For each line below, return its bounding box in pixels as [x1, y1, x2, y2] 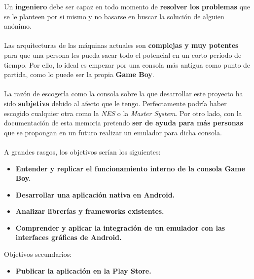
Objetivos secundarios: [4, 249, 72, 259]
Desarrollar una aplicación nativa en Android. [15, 189, 175, 199]
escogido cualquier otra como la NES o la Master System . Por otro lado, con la [4, 108, 242, 118]
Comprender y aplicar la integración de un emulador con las [15, 222, 225, 233]
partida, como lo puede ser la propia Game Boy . [4, 69, 154, 80]
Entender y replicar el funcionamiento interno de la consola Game [15, 163, 245, 173]
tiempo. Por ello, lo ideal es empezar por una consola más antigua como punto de [4, 59, 251, 70]
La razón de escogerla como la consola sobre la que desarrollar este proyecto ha [4, 88, 243, 99]
